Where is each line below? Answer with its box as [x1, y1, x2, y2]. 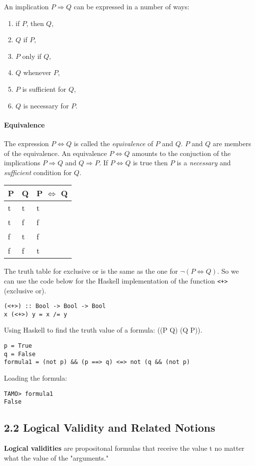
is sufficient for [22, 83, 67, 94]
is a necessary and [177, 157, 231, 168]
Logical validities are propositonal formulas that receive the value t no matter [4, 443, 245, 453]
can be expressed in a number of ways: [74, 1, 190, 11]
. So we [217, 266, 239, 276]
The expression [4, 138, 49, 148]
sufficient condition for [4, 167, 72, 177]
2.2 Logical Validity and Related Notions [4, 420, 215, 435]
